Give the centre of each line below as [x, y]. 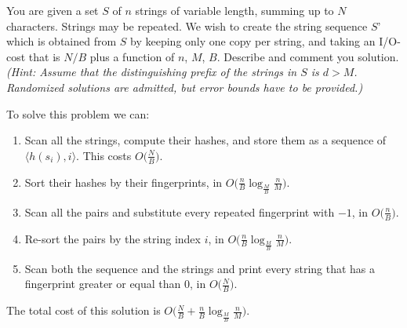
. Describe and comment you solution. [308, 56]
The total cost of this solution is [84, 310]
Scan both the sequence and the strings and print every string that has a [200, 268]
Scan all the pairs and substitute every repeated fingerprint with [180, 211]
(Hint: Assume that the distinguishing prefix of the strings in [152, 72]
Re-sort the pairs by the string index [113, 238]
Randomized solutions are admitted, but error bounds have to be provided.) [185, 87]
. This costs [104, 155]
